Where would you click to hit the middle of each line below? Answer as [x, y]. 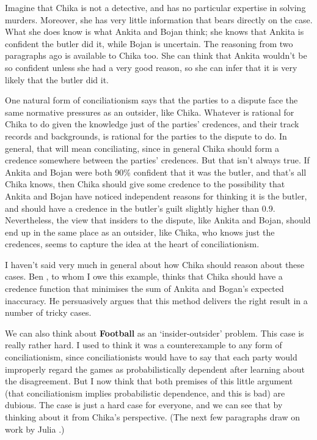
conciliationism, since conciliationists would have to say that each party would [151, 357]
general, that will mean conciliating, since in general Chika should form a [142, 148]
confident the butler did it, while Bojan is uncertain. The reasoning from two [149, 43]
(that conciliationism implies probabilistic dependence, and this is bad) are [145, 393]
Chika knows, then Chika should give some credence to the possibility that [145, 184]
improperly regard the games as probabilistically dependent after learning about [155, 369]
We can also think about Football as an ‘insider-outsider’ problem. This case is [155, 333]
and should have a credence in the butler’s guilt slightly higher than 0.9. [140, 208]
